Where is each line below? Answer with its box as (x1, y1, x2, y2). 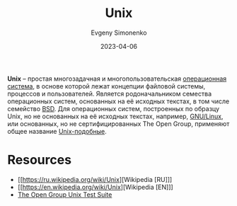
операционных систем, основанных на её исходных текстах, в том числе (7, 97, 230, 105)
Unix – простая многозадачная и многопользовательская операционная (7, 74, 227, 83)
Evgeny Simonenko (91, 28, 147, 37)
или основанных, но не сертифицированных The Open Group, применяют (7, 119, 230, 128)
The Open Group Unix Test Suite (17, 190, 112, 199)
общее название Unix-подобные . (7, 127, 108, 135)
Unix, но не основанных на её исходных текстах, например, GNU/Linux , (7, 112, 224, 120)
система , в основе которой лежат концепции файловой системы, (7, 81, 206, 90)
